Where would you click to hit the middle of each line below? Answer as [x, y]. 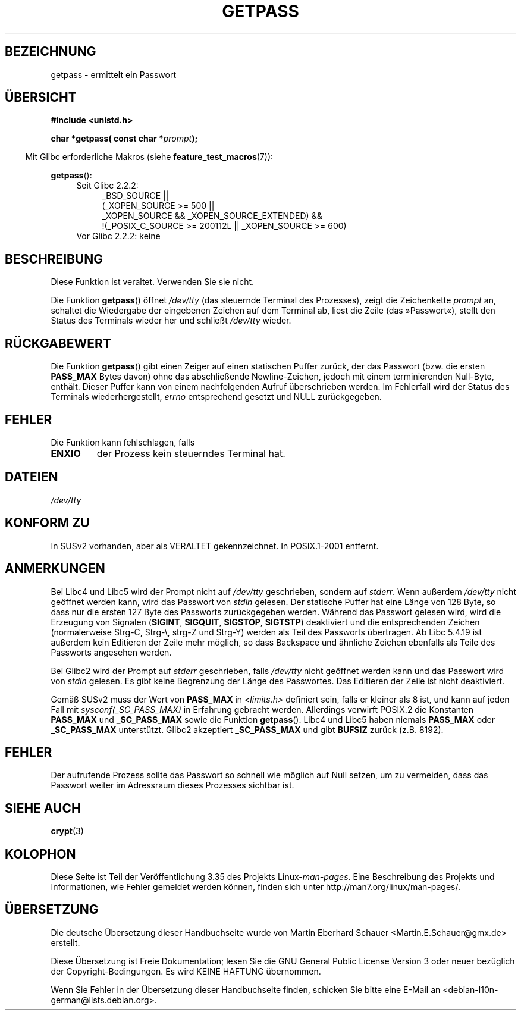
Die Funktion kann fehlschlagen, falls [123, 442]
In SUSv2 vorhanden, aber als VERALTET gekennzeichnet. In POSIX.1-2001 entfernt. [215, 546]
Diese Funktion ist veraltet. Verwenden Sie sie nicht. [153, 282]
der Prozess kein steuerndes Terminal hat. [191, 453]
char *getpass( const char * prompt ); [124, 139]
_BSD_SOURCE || [135, 196]
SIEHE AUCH [43, 808]
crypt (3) [67, 831]
